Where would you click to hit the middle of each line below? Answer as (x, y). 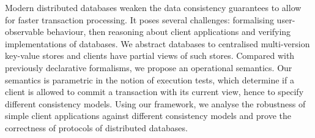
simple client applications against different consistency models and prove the (148, 116)
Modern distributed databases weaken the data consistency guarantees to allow (153, 7)
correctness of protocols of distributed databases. (96, 127)
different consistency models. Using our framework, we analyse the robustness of (155, 103)
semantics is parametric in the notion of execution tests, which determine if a (150, 79)
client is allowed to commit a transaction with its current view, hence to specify (154, 92)
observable (24, 32)
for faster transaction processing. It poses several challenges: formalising (139, 19)
